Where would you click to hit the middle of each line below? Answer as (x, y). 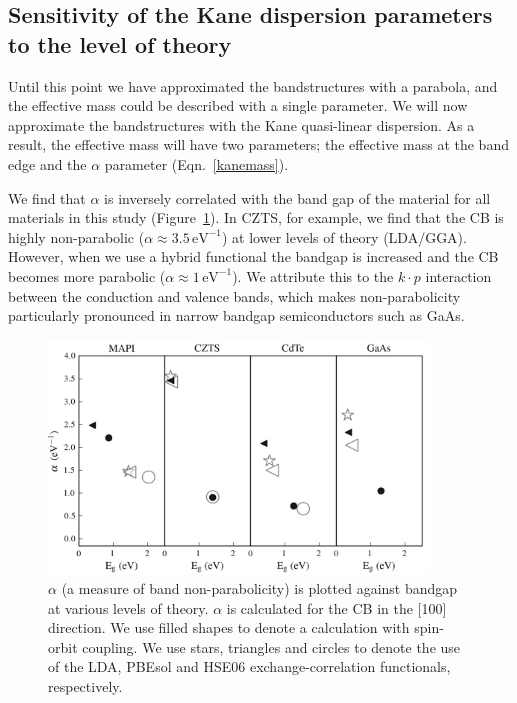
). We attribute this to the (313, 275)
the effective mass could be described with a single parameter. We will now (238, 105)
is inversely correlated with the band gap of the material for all (297, 197)
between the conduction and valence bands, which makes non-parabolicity (234, 295)
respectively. (85, 686)
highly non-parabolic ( (76, 236)
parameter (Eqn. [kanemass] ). (196, 163)
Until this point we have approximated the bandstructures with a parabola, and (253, 85)
